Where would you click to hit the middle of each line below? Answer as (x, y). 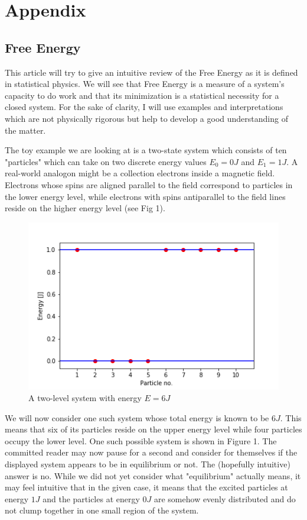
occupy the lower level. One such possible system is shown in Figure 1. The (141, 440)
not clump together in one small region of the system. (102, 510)
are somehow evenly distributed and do (225, 498)
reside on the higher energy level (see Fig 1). (85, 208)
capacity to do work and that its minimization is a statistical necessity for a (142, 95)
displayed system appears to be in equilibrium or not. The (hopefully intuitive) (148, 464)
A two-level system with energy (85, 397)
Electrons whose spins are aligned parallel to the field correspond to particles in (149, 184)
